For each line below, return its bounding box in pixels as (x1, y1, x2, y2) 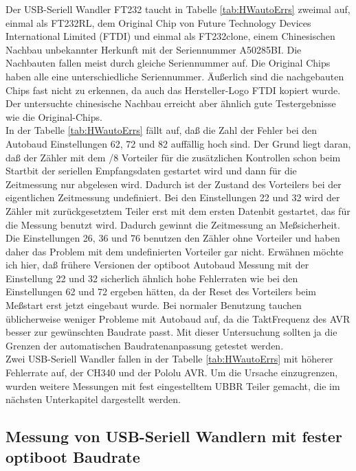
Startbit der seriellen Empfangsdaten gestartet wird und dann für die (5, 163, 297, 178)
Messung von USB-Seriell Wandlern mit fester (5, 426, 342, 447)
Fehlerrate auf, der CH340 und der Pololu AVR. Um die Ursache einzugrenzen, (5, 365, 338, 380)
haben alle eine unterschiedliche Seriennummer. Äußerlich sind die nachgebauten (5, 69, 344, 83)
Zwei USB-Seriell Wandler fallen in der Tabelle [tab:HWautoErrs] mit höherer (5, 352, 333, 366)
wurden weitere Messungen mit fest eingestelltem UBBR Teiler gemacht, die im (5, 378, 340, 393)
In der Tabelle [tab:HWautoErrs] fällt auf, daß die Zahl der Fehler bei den (5, 123, 318, 137)
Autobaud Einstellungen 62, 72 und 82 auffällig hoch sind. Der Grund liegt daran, (5, 136, 351, 150)
